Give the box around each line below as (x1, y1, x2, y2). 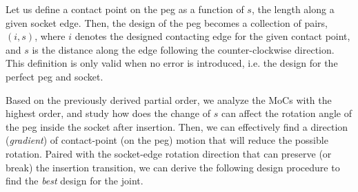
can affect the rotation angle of (221, 106, 352, 120)
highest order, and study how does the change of (6, 106, 211, 120)
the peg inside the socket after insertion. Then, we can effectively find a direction (6, 119, 348, 134)
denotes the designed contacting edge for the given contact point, (74, 29, 350, 43)
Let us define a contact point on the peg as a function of (6, 2, 244, 16)
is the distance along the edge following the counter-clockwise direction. (32, 42, 335, 56)
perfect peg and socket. (6, 69, 103, 83)
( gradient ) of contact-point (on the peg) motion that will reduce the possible (6, 133, 328, 147)
